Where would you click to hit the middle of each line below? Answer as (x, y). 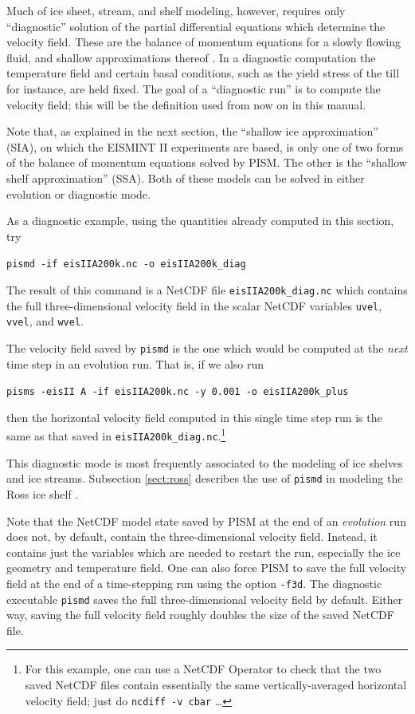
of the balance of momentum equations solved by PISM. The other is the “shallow (207, 162)
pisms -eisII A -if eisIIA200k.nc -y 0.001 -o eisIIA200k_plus (178, 392)
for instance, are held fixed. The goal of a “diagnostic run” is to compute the (194, 88)
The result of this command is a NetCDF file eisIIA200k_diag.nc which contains (207, 289)
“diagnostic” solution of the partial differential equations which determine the (196, 26)
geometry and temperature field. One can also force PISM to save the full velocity (207, 568)
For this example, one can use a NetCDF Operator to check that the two (203, 669)
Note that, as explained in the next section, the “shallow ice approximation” (192, 131)
